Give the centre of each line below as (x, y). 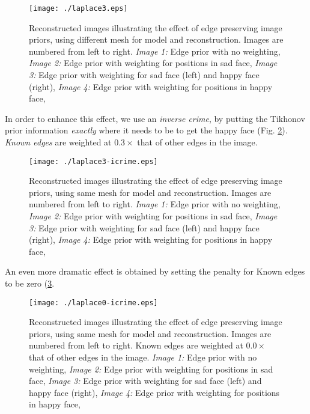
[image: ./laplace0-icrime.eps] (93, 303)
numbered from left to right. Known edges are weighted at (136, 345)
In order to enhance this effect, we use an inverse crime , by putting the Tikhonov (155, 118)
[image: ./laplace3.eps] (78, 8)
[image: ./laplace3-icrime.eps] (93, 161)
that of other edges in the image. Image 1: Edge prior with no (143, 357)
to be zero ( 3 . (30, 283)
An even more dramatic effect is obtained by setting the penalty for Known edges (155, 271)
